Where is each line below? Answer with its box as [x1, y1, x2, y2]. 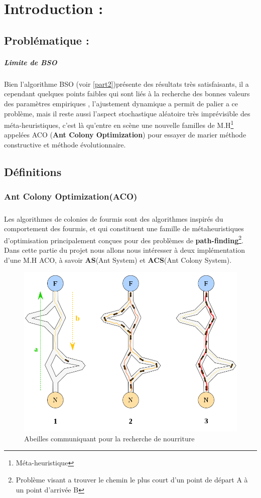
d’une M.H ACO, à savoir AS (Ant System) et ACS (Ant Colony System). [4, 254, 232, 265]
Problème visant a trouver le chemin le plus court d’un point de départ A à [16, 474, 248, 484]
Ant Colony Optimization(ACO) [4, 190, 138, 203]
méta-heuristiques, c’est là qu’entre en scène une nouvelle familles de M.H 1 [4, 118, 234, 130]
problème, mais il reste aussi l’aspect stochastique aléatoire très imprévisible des [4, 108, 250, 118]
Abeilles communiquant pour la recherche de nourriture [24, 433, 195, 443]
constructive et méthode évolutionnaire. [4, 139, 126, 149]
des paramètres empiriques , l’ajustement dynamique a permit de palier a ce [4, 98, 238, 108]
